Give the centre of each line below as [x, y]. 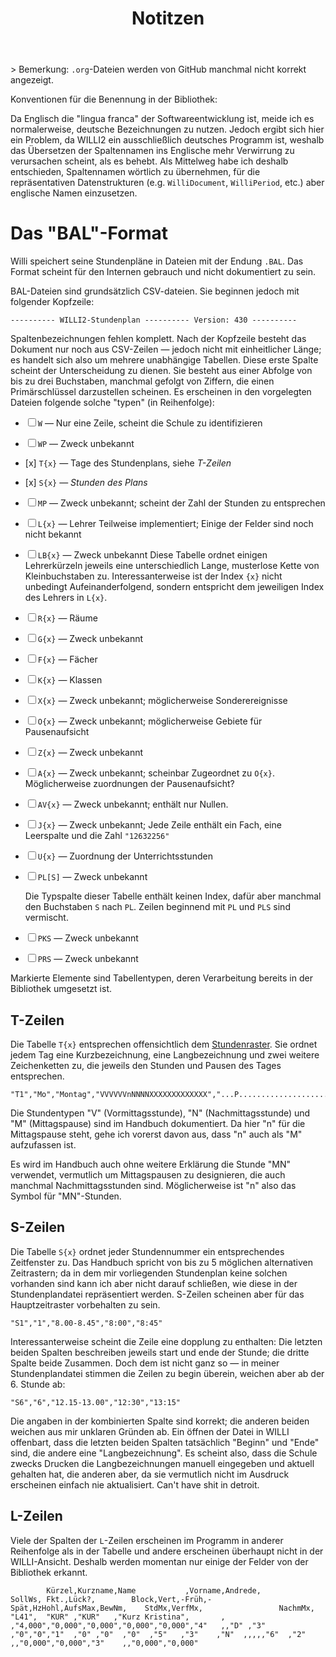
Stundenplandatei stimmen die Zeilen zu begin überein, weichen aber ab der [167, 1373]
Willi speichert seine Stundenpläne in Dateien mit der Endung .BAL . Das [157, 261]
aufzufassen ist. [43, 1144]
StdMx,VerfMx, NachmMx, [229, 1608]
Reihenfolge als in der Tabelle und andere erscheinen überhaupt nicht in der [167, 1551]
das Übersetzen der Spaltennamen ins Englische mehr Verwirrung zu [152, 151]
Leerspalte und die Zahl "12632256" [97, 836]
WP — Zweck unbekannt [86, 444]
